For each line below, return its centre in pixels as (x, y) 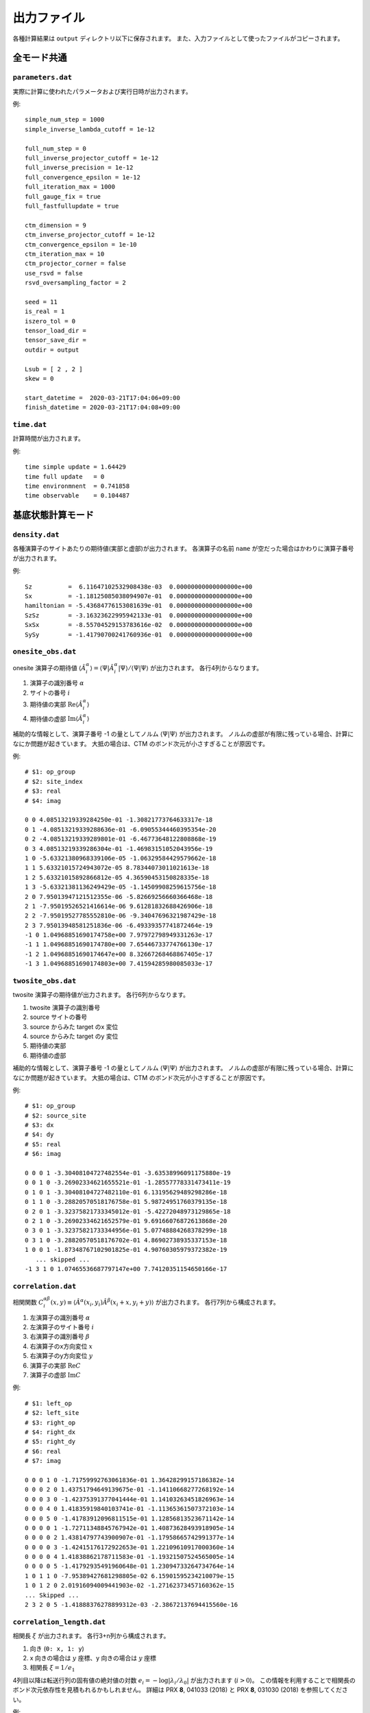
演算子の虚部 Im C (56, 1375)
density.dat (36, 535)
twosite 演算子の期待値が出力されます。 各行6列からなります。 (101, 995)
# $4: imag (43, 801)
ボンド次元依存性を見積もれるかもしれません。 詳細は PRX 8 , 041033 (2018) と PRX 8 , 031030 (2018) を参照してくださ (181, 1690)
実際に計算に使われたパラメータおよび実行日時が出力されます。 (102, 91)
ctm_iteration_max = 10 (65, 254)
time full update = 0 (65, 477)
